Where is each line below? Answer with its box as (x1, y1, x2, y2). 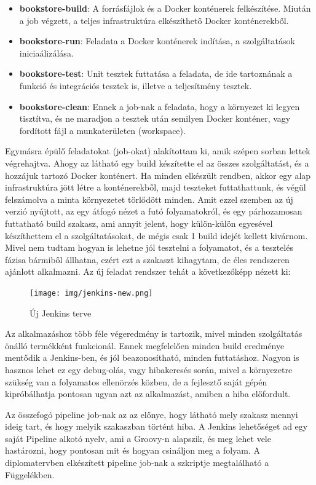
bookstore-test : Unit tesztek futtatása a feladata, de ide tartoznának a (19, 67, 293, 80)
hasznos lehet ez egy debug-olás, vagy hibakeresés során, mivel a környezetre (5, 363, 293, 376)
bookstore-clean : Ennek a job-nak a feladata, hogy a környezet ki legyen (19, 100, 300, 112)
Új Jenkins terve (30, 306, 92, 319)
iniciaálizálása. (19, 46, 74, 59)
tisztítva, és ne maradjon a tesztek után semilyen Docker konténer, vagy (19, 112, 291, 125)
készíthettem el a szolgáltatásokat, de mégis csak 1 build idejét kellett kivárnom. (5, 229, 308, 242)
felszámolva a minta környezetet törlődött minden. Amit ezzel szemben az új (5, 192, 293, 205)
